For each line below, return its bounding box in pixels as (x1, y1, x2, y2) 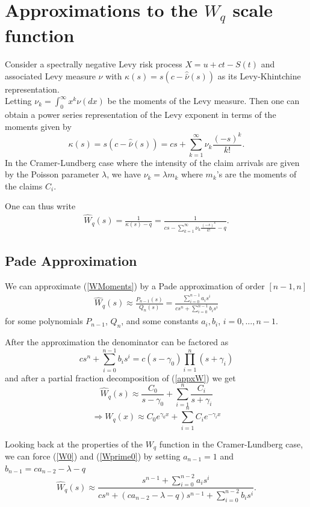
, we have (107, 168, 141, 180)
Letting (5, 94, 32, 107)
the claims (5, 179, 43, 192)
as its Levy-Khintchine (217, 69, 301, 82)
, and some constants (121, 315, 199, 327)
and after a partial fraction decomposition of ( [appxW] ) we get (5, 371, 236, 384)
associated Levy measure (5, 69, 96, 82)
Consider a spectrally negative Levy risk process (5, 58, 182, 70)
